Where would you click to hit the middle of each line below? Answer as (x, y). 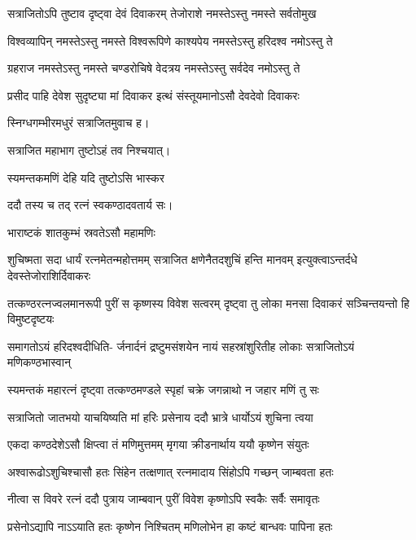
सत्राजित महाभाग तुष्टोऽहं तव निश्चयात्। (89, 149)
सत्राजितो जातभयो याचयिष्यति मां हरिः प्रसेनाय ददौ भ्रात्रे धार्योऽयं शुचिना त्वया (160, 417)
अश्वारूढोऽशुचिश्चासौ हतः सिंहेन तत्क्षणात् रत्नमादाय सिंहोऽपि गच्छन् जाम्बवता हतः (171, 471)
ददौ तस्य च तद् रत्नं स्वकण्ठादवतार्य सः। (90, 205)
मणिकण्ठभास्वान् (39, 362)
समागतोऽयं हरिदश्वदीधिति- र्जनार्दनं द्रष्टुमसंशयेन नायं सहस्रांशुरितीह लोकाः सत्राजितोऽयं (181, 346)
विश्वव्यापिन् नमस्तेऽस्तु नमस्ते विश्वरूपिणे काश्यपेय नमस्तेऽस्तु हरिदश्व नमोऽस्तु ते (170, 40)
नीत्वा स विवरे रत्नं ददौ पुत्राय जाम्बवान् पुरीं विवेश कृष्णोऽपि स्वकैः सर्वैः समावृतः (164, 499)
